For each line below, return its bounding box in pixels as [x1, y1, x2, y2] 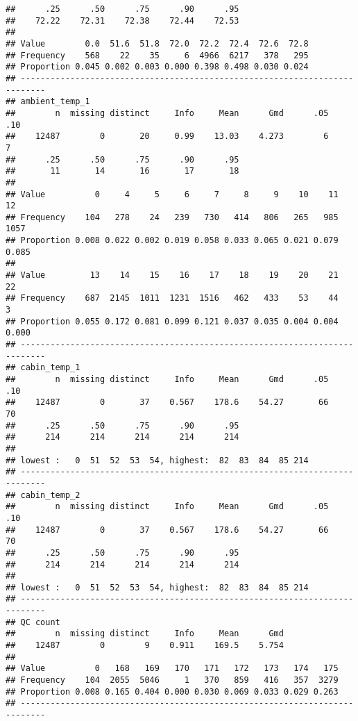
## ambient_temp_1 [6, 97, 90, 107]
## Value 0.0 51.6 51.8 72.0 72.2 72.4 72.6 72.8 [6, 38, 309, 49]
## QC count [6, 617, 60, 627]
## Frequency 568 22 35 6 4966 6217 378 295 [6, 50, 309, 60]
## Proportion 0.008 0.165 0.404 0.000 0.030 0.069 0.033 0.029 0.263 [6, 686, 339, 697]
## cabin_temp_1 [6, 363, 80, 373]
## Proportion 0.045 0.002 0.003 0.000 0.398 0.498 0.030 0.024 [6, 62, 309, 72]
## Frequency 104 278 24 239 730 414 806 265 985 [6, 212, 339, 222]
